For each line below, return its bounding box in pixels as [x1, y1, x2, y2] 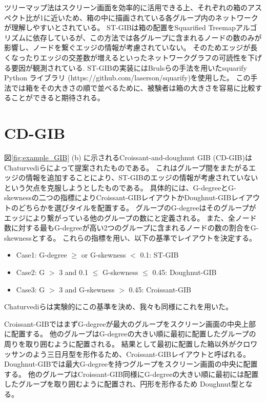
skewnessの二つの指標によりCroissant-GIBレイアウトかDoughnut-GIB [4, 192, 232, 203]
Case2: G [16, 267, 45, 277]
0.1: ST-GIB [140, 249, 179, 260]
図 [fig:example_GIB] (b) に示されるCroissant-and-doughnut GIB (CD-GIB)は [4, 152, 252, 163]
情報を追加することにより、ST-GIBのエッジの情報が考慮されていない [25, 172, 258, 183]
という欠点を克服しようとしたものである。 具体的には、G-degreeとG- [4, 182, 236, 193]
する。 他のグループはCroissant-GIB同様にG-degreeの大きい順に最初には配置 [4, 368, 259, 379]
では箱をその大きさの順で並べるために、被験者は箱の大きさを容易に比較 [11, 82, 255, 93]
